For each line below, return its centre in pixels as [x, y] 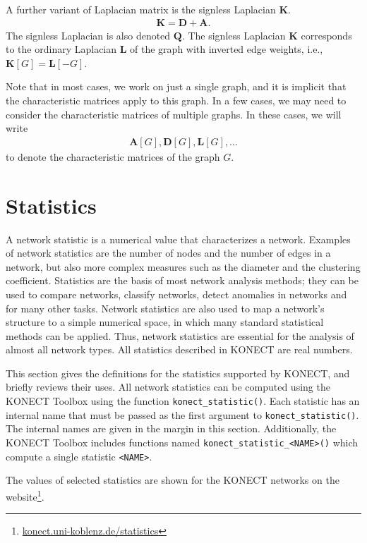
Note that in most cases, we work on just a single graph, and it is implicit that [176, 86]
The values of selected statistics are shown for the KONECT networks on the [173, 480]
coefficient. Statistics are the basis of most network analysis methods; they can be [182, 280]
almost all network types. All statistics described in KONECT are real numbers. [179, 349]
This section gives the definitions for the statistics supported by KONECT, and [178, 373]
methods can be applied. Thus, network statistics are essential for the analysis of [180, 335]
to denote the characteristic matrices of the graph [113, 156]
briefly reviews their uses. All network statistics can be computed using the [168, 387]
